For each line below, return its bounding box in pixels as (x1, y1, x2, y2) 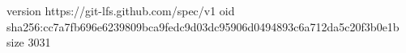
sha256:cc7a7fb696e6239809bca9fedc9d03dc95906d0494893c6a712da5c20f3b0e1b (6, 18, 400, 35)
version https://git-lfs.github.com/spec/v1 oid (6, 2, 235, 18)
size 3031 (6, 34, 51, 51)
